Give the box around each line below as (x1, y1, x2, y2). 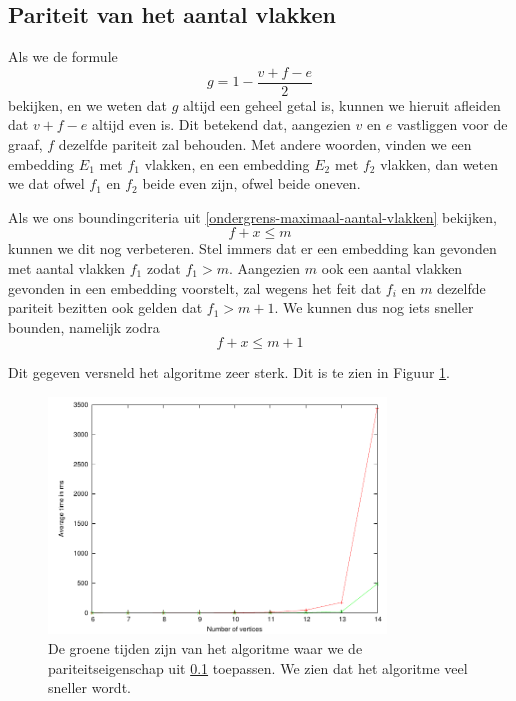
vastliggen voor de (396, 114, 508, 135)
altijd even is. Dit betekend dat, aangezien (92, 114, 351, 135)
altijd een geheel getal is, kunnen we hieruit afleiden (183, 94, 501, 115)
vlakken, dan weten (380, 153, 499, 174)
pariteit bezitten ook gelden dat (8, 297, 203, 318)
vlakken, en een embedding (144, 153, 310, 174)
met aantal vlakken (8, 258, 126, 279)
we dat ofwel (8, 173, 85, 194)
